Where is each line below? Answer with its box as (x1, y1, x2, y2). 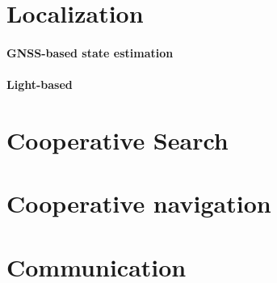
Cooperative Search (6, 123, 229, 156)
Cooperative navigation (6, 187, 271, 220)
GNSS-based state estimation (6, 44, 174, 61)
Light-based (6, 76, 73, 93)
